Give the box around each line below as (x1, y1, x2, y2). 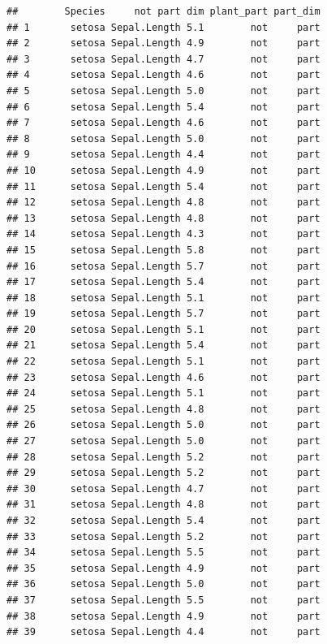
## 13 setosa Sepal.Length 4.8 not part (6, 212, 321, 224)
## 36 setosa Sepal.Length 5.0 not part (6, 578, 321, 590)
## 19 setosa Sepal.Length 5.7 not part (6, 308, 321, 320)
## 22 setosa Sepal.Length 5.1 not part (6, 356, 321, 368)
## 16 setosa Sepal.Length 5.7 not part (6, 260, 321, 272)
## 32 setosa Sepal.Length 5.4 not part (6, 515, 321, 526)
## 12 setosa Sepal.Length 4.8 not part (6, 197, 321, 209)
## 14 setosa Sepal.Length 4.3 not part (6, 228, 321, 240)
